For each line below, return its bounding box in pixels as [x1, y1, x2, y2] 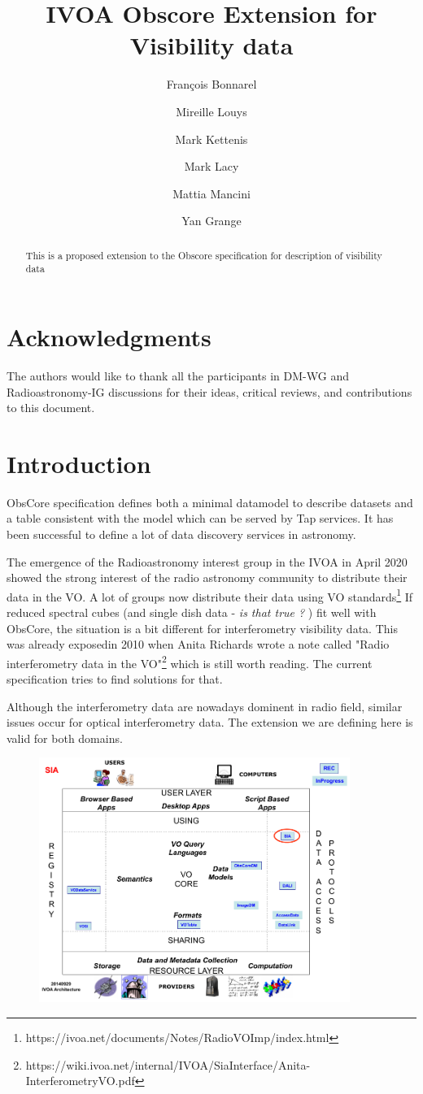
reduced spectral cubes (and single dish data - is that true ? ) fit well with [7, 604, 377, 621]
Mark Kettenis [175, 130, 248, 147]
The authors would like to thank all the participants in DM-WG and [7, 367, 349, 384]
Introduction [7, 446, 151, 480]
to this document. [7, 399, 95, 416]
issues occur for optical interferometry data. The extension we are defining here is [7, 714, 413, 731]
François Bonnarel [166, 76, 257, 93]
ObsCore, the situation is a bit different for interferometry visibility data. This [7, 619, 398, 636]
